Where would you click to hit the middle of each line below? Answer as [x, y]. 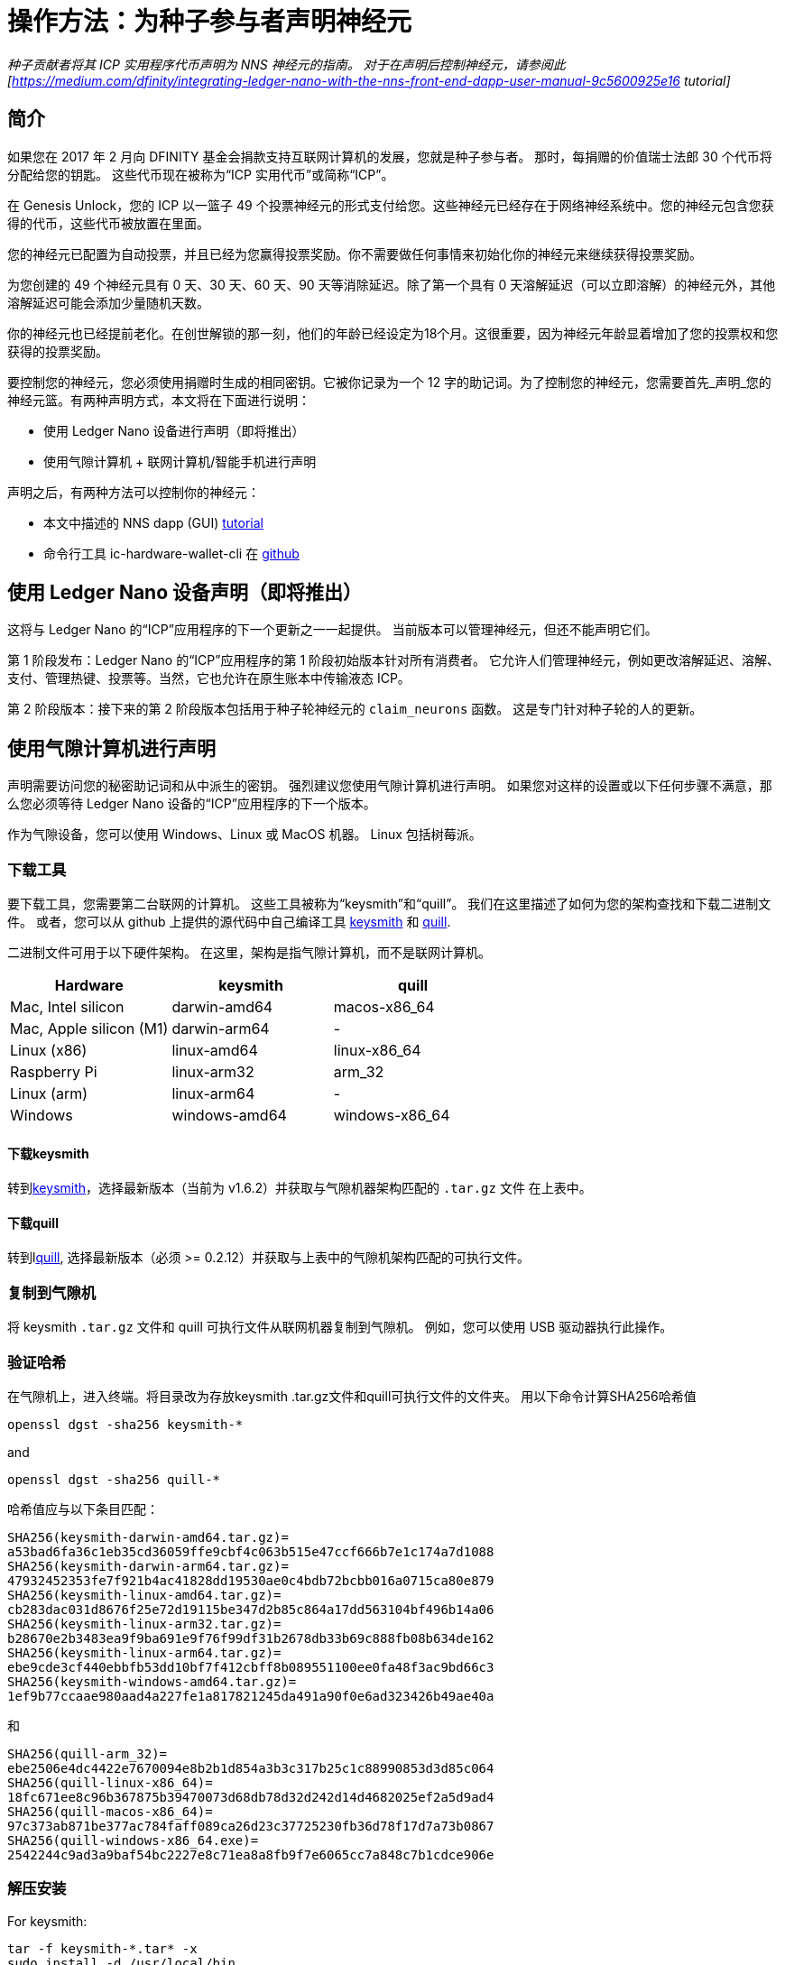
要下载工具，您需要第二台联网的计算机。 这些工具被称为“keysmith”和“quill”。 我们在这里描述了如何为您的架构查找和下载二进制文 [389, 904]
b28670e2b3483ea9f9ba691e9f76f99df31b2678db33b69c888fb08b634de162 [251, 1638]
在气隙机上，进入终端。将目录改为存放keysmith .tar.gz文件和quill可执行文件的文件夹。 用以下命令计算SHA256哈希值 [352, 1396]
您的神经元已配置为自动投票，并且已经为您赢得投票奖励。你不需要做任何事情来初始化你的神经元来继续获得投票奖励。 [355, 254]
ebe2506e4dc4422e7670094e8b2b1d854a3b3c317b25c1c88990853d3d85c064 [251, 1768]
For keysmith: [47, 1921]
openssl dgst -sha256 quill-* [114, 1479]
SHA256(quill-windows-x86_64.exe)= [133, 1840]
